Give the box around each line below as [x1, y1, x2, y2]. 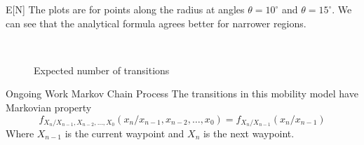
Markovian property [6, 99, 92, 114]
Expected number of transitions [34, 62, 170, 77]
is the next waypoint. [203, 126, 295, 141]
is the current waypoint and [65, 126, 184, 141]
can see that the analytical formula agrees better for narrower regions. [6, 15, 306, 30]
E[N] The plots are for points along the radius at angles [6, 2, 245, 16]
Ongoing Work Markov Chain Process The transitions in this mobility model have [6, 86, 358, 101]
